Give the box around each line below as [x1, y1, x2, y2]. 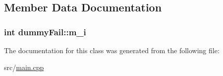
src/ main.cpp [4, 62, 44, 72]
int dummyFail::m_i [4, 25, 86, 38]
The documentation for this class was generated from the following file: [4, 45, 220, 55]
